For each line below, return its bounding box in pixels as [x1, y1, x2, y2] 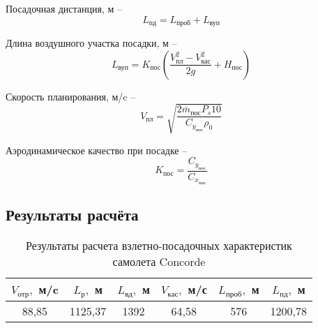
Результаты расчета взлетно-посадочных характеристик [26, 237, 292, 253]
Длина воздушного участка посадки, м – [6, 36, 177, 50]
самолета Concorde [112, 253, 206, 269]
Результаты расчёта [6, 204, 139, 225]
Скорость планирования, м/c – [6, 89, 136, 103]
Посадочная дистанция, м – [6, 1, 122, 15]
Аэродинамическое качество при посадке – [6, 142, 188, 157]
